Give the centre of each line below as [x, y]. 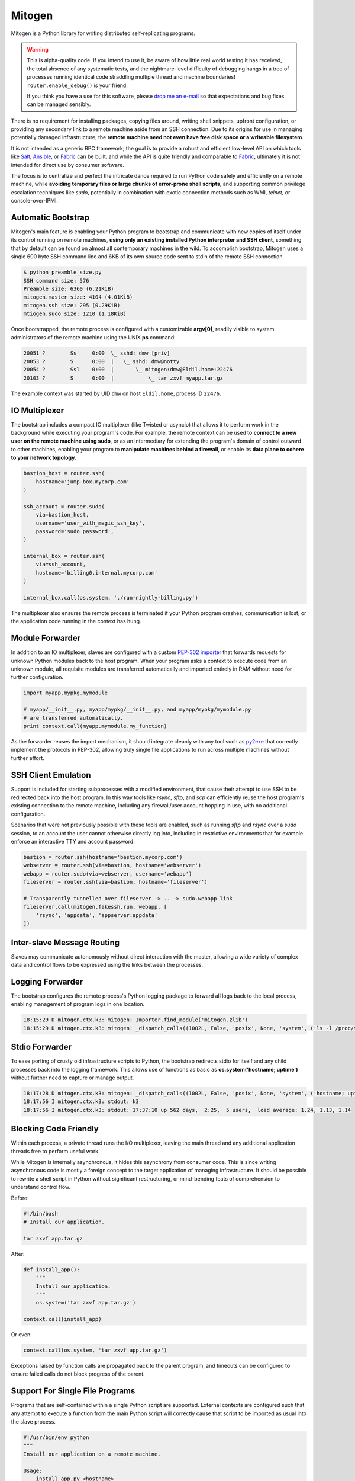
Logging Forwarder [47, 981]
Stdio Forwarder [41, 1047]
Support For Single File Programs [73, 1391]
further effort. [28, 758]
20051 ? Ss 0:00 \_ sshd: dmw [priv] [97, 353]
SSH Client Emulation [51, 775]
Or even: [21, 1335]
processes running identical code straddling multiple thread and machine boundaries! [131, 77]
